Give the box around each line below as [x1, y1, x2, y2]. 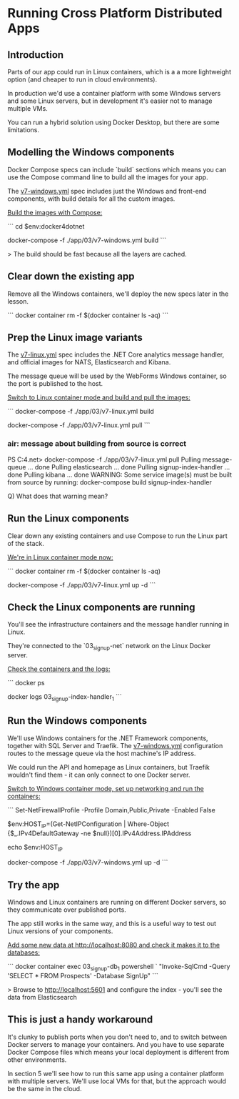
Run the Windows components [7, 715, 148, 727]
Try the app [7, 879, 60, 891]
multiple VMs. [7, 104, 48, 112]
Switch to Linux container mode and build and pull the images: [7, 393, 190, 402]
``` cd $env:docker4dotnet [7, 222, 85, 230]
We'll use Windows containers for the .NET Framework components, [7, 734, 208, 742]
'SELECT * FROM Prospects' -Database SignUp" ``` [7, 971, 159, 980]
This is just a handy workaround [7, 1013, 153, 1026]
